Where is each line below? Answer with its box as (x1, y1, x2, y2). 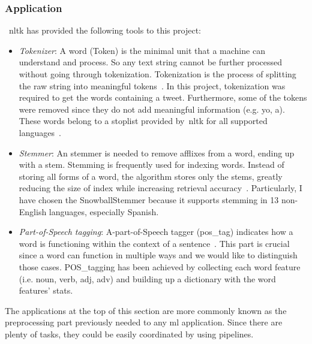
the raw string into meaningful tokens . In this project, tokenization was (19, 79, 286, 92)
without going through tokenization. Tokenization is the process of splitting (19, 68, 296, 80)
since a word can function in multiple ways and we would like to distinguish (19, 249, 298, 261)
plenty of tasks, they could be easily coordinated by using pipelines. (5, 327, 254, 340)
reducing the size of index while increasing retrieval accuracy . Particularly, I (19, 182, 302, 194)
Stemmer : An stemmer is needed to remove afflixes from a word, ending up (19, 146, 295, 159)
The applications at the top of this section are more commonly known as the (5, 304, 287, 316)
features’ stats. (19, 284, 73, 297)
